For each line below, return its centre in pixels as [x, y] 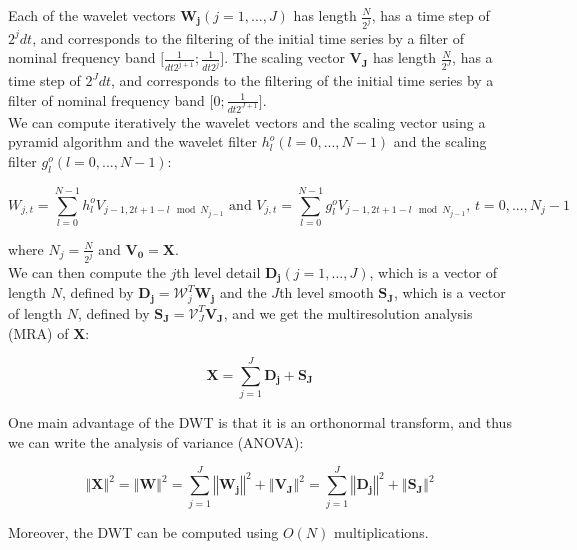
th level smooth [326, 292]
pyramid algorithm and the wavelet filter [133, 141]
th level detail [218, 271]
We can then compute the [87, 271]
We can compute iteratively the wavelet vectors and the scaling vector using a [247, 121]
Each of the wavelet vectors [92, 15]
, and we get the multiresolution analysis [348, 312]
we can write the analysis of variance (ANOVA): [156, 441]
